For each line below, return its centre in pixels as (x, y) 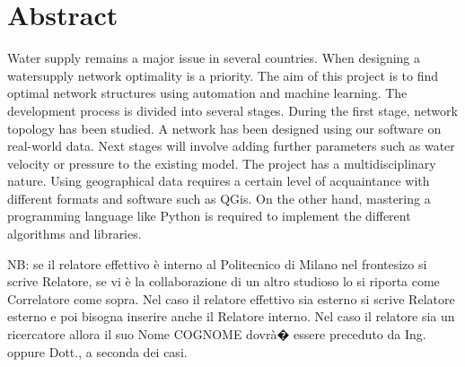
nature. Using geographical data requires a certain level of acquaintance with (219, 181)
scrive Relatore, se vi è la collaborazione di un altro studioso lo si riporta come (224, 281)
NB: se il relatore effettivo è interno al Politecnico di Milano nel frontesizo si (217, 263)
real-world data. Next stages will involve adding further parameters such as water (231, 146)
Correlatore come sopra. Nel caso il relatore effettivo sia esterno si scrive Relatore (231, 298)
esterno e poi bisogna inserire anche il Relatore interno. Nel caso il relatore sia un (231, 316)
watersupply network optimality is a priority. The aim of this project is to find (223, 75)
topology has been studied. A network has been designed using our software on (224, 128)
